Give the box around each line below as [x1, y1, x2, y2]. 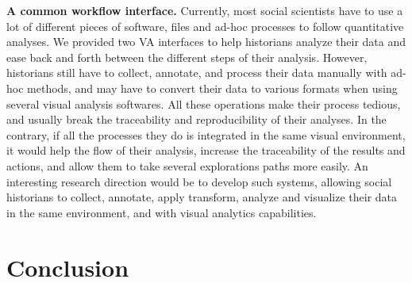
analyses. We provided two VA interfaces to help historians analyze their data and [6, 33, 406, 50]
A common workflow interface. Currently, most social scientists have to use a [6, 2, 403, 18]
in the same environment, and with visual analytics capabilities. [6, 204, 317, 220]
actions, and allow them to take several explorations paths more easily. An [6, 157, 368, 174]
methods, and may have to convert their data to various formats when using [27, 79, 398, 96]
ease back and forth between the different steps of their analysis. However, [6, 48, 368, 65]
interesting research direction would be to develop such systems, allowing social [6, 173, 392, 189]
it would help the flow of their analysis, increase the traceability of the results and [6, 142, 406, 159]
